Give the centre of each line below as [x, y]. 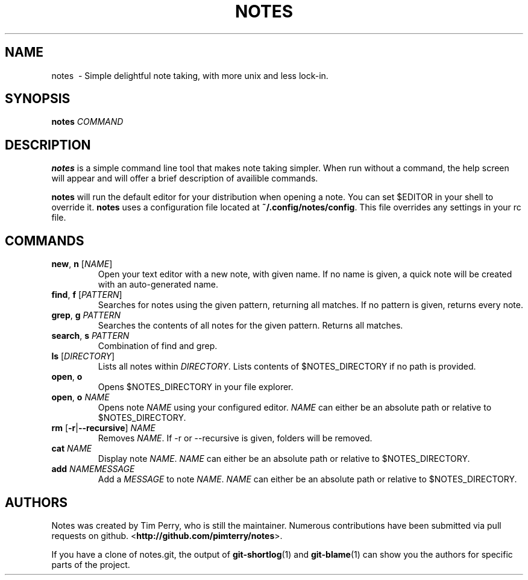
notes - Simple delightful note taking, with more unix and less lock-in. [190, 75]
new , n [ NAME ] [82, 264]
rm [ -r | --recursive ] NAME [103, 428]
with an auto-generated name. [158, 285]
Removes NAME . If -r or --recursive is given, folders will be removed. [235, 438]
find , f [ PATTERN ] [87, 295]
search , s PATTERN [90, 336]
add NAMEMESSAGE [93, 469]
